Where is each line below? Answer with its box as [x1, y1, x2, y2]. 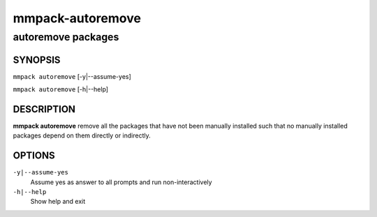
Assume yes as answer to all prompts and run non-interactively [30, 178, 212, 186]
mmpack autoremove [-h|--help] [13, 85, 108, 93]
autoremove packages [13, 31, 119, 43]
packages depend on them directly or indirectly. [13, 131, 151, 140]
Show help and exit [30, 197, 86, 206]
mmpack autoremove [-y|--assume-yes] [13, 72, 132, 80]
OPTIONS [13, 150, 55, 162]
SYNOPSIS [13, 54, 61, 66]
